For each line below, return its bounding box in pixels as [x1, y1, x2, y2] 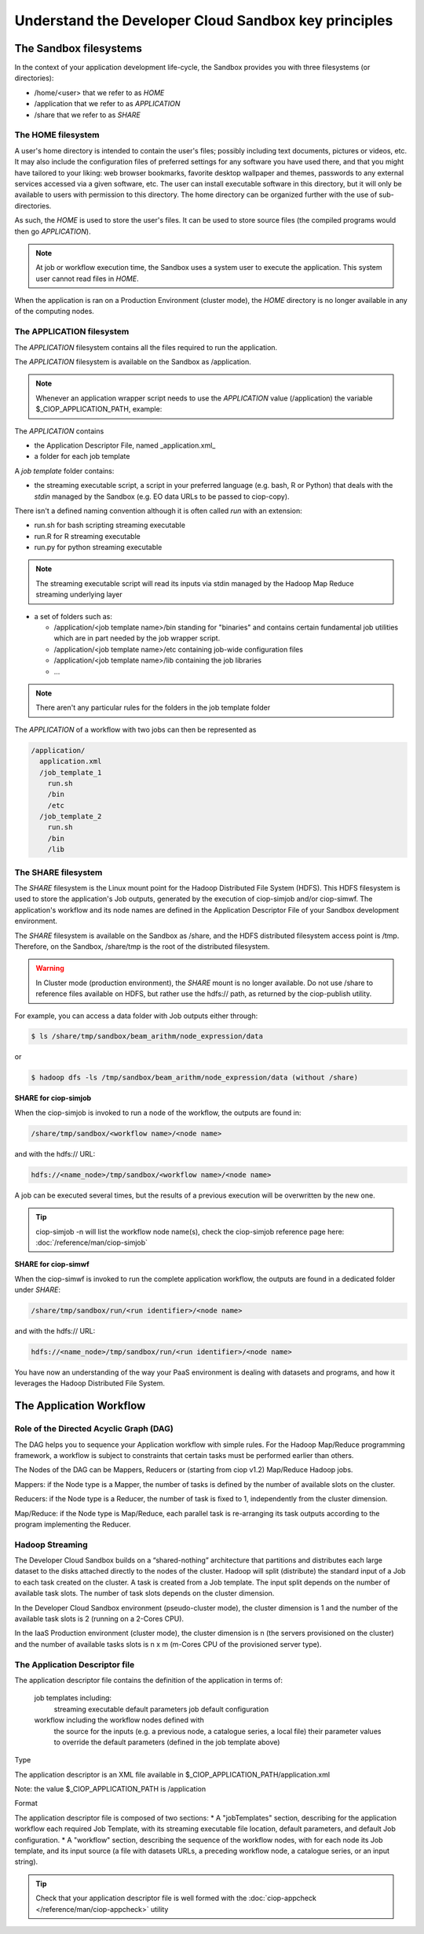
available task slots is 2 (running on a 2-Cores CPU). [14, 1614, 185, 1624]
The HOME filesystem [14, 130, 100, 141]
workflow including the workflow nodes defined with [34, 1715, 204, 1725]
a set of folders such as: [34, 611, 113, 621]
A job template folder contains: [14, 466, 115, 475]
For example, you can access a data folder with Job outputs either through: [14, 1011, 258, 1021]
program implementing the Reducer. [14, 1519, 131, 1529]
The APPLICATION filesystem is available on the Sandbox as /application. [14, 356, 251, 366]
